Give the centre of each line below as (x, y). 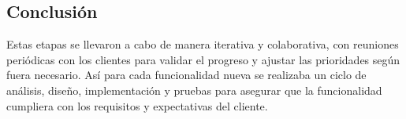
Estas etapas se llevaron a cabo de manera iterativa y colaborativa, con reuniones (203, 44)
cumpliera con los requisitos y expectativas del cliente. (137, 105)
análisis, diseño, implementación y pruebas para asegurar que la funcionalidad (194, 90)
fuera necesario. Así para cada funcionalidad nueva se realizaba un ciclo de (186, 75)
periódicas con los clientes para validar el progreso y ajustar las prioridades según (203, 59)
